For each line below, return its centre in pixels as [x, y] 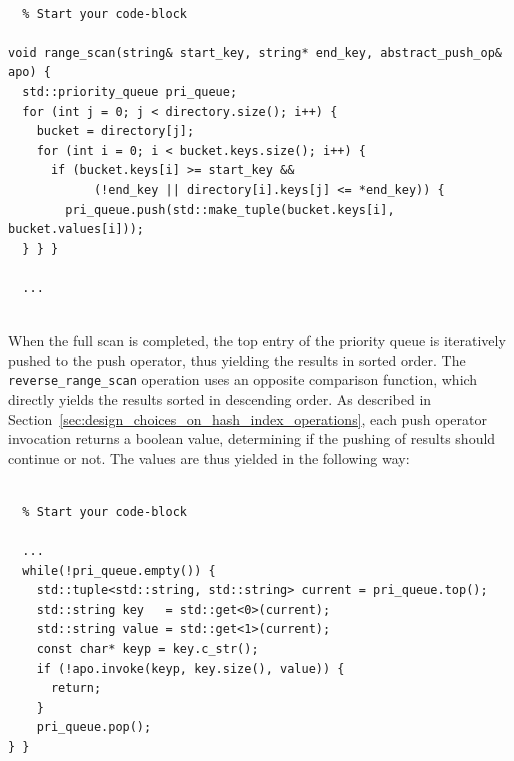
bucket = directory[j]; [115, 131]
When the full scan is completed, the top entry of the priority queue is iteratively [257, 340]
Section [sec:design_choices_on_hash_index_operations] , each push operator [247, 418]
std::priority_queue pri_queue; [130, 91]
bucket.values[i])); [76, 229]
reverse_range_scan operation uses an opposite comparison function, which [243, 379]
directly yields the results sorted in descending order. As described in [220, 398]
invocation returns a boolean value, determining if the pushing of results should [252, 438]
